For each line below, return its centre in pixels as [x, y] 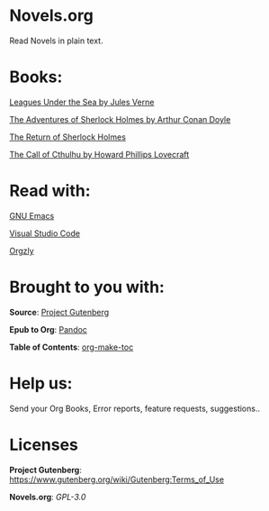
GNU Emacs [32, 215]
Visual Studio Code [45, 233]
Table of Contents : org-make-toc [72, 347]
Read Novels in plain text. [56, 41]
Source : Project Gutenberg [59, 312]
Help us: [41, 383]
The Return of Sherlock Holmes [67, 137]
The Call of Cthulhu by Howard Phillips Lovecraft [99, 154]
